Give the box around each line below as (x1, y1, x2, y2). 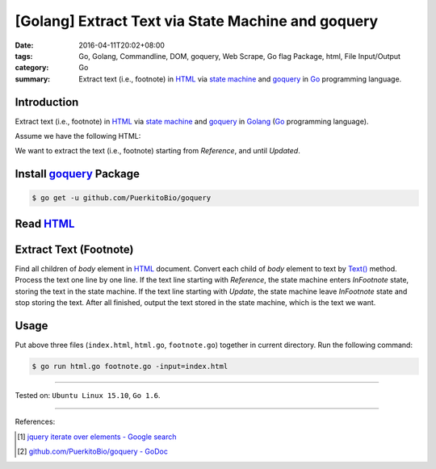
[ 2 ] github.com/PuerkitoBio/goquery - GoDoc (17, 446, 169, 456)
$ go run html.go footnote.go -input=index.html (31, 362, 228, 371)
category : (15, 63, 49, 73)
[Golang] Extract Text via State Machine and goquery (15, 12, 379, 30)
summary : (15, 73, 51, 84)
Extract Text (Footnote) (15, 242, 134, 256)
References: (15, 417, 56, 427)
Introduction (15, 95, 79, 109)
